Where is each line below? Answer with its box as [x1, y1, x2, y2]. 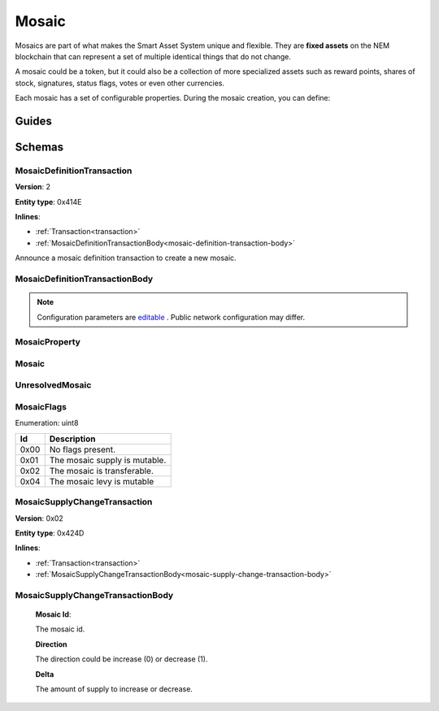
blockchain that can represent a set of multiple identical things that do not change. [15, 51, 292, 61]
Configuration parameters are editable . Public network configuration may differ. [37, 312, 305, 322]
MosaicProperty [15, 336, 81, 348]
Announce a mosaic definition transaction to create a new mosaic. [15, 253, 237, 263]
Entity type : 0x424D [15, 528, 85, 538]
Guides [15, 114, 53, 128]
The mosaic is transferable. [49, 465, 154, 476]
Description [49, 433, 96, 444]
